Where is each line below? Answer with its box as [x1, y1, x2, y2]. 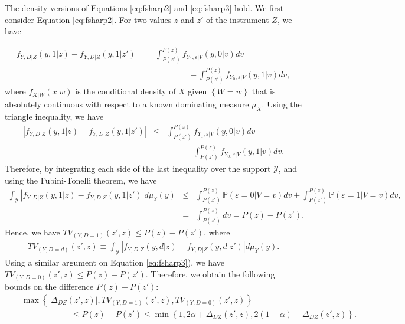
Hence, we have [5, 225, 60, 238]
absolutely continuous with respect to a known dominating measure [5, 97, 249, 110]
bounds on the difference [5, 280, 94, 293]
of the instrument [205, 13, 269, 25]
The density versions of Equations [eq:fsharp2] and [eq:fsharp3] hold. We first [5, 2, 284, 14]
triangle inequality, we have [5, 110, 104, 122]
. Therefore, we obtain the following [145, 267, 275, 280]
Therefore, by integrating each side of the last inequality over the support [5, 162, 271, 174]
